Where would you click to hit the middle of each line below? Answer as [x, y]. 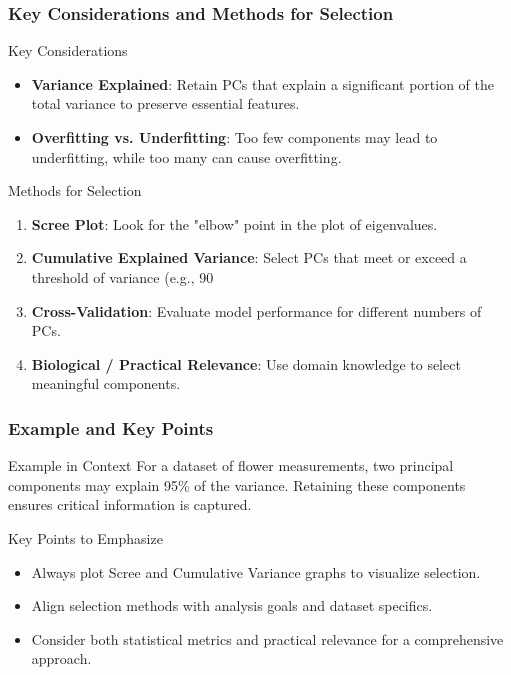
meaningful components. [106, 383]
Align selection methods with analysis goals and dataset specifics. [232, 605]
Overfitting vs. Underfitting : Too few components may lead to [234, 137]
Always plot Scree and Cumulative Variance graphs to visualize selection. [256, 571]
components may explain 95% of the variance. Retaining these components [237, 484]
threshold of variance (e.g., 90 [122, 276]
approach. [61, 658]
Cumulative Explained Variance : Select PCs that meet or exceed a [249, 257]
